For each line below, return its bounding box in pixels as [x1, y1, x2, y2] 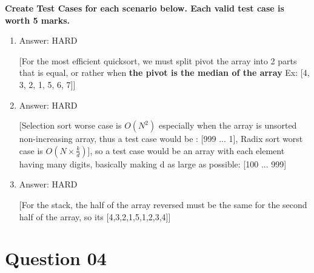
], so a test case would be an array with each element [87, 144, 285, 157]
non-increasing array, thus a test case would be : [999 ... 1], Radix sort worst [19, 132, 303, 145]
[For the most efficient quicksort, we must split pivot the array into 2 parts [19, 54, 297, 67]
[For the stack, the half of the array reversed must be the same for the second [19, 198, 307, 211]
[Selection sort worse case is [19, 119, 122, 132]
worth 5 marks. [5, 13, 70, 26]
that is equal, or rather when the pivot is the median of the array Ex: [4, [19, 66, 310, 79]
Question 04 [5, 246, 107, 271]
